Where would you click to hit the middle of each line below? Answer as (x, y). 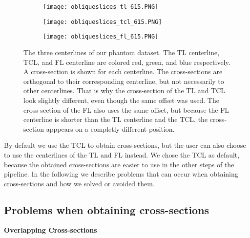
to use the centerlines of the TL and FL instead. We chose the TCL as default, (122, 154)
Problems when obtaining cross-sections (107, 209)
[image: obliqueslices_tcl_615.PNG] (103, 22)
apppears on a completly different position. (110, 129)
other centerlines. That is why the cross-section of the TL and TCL (125, 90)
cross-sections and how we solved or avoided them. (79, 183)
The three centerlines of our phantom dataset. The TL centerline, (122, 52)
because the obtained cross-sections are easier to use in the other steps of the (119, 164)
